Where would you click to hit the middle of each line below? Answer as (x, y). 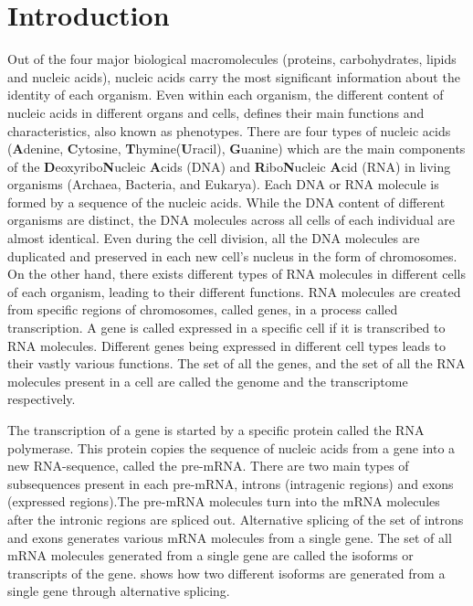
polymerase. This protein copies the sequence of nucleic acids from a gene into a (231, 447)
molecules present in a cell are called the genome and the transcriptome (208, 381)
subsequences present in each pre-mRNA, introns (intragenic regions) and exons (231, 483)
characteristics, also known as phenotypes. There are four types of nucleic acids (229, 130)
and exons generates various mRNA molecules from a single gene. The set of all (230, 537)
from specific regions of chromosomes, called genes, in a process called (203, 309)
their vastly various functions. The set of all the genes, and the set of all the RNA (236, 363)
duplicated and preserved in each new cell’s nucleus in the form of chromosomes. (232, 255)
